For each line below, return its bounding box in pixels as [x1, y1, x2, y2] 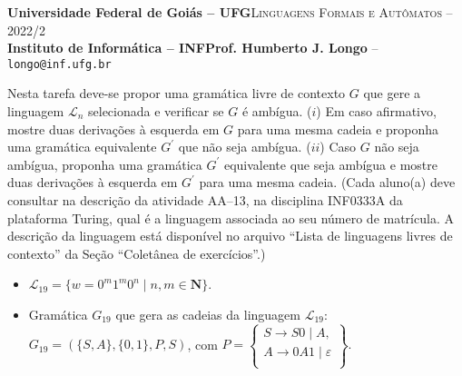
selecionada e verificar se [88, 102, 224, 121]
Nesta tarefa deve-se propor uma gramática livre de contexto [7, 84, 346, 103]
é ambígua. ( [241, 102, 312, 121]
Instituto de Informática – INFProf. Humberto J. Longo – [7, 38, 378, 57]
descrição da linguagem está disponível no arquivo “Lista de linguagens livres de [7, 226, 453, 245]
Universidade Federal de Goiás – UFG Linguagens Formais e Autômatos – [7, 3, 453, 21]
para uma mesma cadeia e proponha [237, 119, 439, 138]
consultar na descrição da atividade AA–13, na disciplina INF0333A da [7, 191, 403, 209]
